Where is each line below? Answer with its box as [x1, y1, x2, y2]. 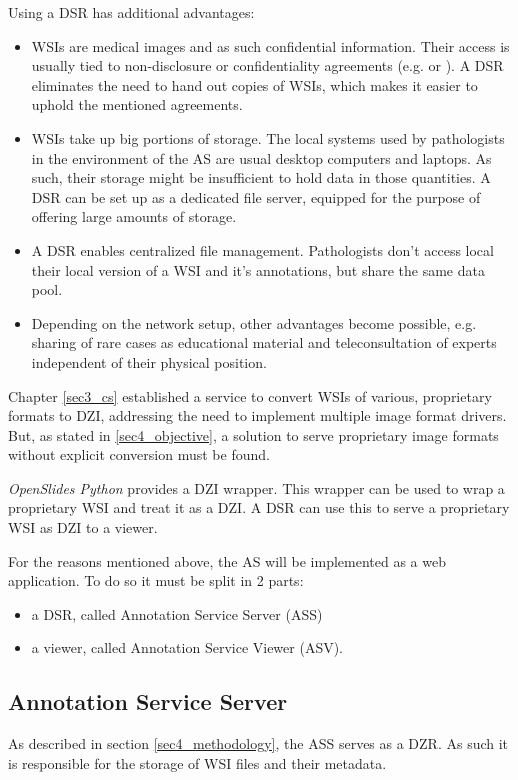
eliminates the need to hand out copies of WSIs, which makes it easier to [31, 74, 478, 95]
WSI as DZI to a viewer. [8, 517, 158, 538]
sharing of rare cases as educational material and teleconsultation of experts [31, 332, 497, 353]
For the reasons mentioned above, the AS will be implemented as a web [8, 550, 446, 571]
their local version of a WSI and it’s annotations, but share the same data [31, 259, 485, 280]
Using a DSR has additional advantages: [8, 2, 255, 22]
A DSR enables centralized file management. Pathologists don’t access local [31, 239, 494, 260]
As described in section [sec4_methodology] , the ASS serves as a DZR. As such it [8, 733, 509, 754]
